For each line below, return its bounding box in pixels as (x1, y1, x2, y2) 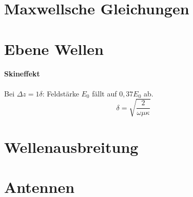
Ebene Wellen (4, 38, 104, 59)
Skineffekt (4, 68, 40, 79)
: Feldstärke (42, 88, 79, 98)
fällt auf (92, 88, 117, 98)
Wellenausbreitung (4, 136, 139, 157)
